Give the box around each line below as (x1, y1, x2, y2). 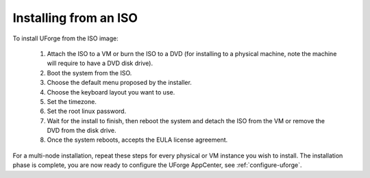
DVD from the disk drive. (47, 127, 116, 135)
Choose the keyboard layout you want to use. (47, 88, 175, 96)
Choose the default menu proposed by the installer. (47, 79, 192, 87)
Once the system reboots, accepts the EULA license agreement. (47, 136, 228, 144)
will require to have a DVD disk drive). (47, 59, 153, 68)
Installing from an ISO (12, 10, 138, 25)
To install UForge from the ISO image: (12, 34, 119, 42)
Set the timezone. (47, 97, 97, 105)
